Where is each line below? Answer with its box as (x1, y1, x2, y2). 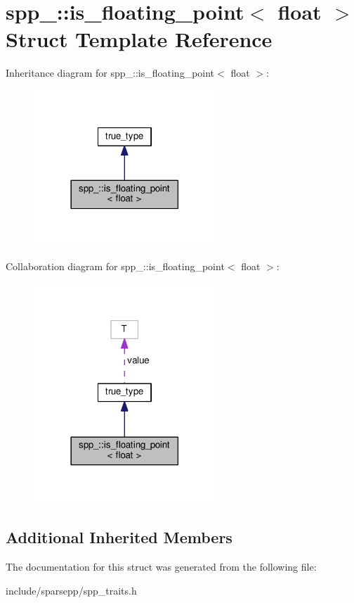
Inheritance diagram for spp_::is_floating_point (6, 65, 215, 80)
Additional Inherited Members (6, 526, 232, 548)
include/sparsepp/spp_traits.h (6, 583, 137, 597)
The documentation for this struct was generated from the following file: (6, 559, 317, 574)
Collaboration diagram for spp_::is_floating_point (6, 258, 225, 273)
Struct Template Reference (6, 25, 273, 53)
